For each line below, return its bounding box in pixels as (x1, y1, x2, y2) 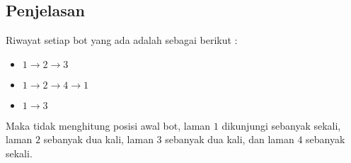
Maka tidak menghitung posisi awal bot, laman (6, 118, 211, 133)
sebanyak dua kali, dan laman (165, 132, 294, 147)
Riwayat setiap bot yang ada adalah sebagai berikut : (6, 33, 238, 47)
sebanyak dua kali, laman (43, 132, 154, 147)
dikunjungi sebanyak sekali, (221, 118, 341, 133)
